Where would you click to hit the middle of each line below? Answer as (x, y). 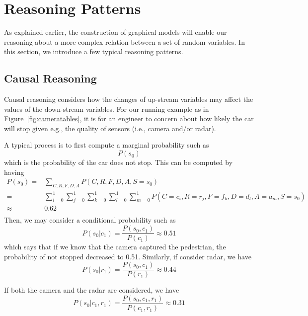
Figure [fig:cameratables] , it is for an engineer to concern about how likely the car (129, 118)
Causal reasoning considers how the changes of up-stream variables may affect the (129, 99)
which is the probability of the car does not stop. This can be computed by (118, 162)
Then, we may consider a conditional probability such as (90, 220)
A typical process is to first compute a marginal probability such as (107, 145)
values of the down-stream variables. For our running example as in (107, 109)
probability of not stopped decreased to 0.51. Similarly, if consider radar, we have (128, 256)
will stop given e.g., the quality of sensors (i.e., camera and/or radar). (110, 128)
